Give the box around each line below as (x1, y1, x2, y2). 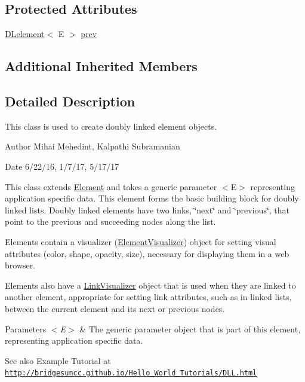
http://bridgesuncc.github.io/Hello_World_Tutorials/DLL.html (5, 369, 257, 378)
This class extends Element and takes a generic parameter (5, 180, 217, 192)
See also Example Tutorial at (5, 354, 111, 366)
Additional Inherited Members (5, 57, 198, 75)
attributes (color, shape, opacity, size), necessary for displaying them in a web (5, 247, 289, 259)
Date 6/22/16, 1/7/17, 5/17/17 (5, 160, 119, 172)
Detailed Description (5, 91, 135, 110)
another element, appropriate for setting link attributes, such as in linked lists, (5, 291, 292, 303)
